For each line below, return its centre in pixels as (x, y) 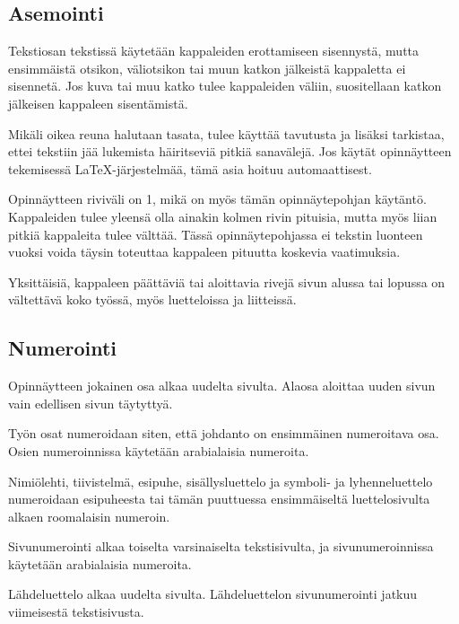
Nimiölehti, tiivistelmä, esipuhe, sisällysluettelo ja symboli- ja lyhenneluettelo (221, 481)
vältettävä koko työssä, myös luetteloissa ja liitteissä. (152, 299)
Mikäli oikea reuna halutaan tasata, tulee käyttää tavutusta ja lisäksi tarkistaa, (226, 133)
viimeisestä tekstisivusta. (76, 612)
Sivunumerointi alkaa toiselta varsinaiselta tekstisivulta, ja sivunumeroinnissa (221, 546)
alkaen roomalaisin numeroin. (89, 516)
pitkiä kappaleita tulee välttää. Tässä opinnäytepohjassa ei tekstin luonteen (216, 234)
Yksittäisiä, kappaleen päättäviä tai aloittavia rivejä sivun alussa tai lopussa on (227, 281)
